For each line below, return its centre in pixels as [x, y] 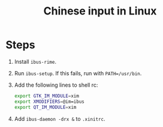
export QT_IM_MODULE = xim [45, 107]
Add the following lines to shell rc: [56, 85]
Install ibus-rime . [35, 61]
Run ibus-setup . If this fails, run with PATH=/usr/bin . [78, 73]
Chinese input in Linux [100, 11]
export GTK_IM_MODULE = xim [46, 96]
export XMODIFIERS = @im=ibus [49, 101]
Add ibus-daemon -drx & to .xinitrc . [60, 119]
